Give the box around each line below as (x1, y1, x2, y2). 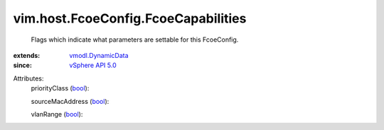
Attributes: (13, 74, 44, 83)
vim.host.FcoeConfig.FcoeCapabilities (13, 11, 247, 26)
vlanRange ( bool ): (31, 110, 83, 118)
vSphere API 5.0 (69, 61, 117, 70)
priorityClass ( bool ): (31, 84, 90, 93)
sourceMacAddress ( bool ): (31, 97, 110, 105)
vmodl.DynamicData (69, 51, 129, 59)
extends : (13, 51, 41, 59)
